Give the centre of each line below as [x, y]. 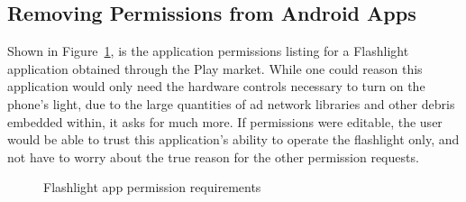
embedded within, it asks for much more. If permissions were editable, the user [225, 121]
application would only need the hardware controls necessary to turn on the [216, 86]
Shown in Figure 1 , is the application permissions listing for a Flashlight [208, 51]
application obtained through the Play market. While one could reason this [215, 68]
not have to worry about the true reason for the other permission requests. [213, 156]
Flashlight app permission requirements [152, 187]
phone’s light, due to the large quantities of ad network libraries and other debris [231, 103]
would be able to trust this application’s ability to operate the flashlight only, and [233, 139]
